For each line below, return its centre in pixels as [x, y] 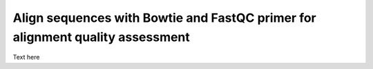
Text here [26, 57]
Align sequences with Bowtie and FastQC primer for [165, 18]
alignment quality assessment [101, 37]
